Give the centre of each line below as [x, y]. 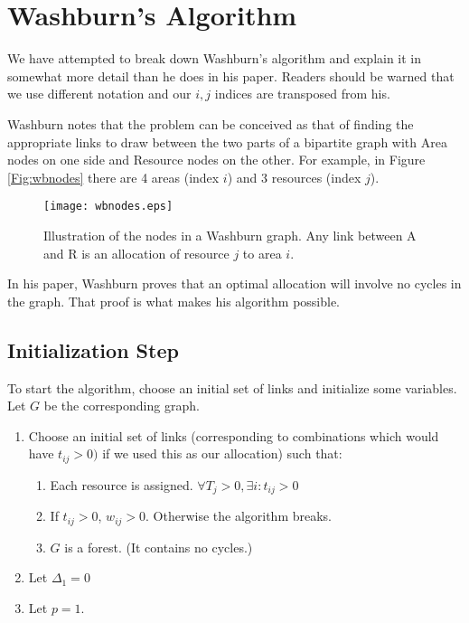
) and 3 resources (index [294, 177]
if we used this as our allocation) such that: [222, 453]
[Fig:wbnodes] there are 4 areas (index [113, 177]
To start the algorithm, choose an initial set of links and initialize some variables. [232, 387]
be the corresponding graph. [122, 406]
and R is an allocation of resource [136, 253]
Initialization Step [93, 349]
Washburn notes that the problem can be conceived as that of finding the [211, 123]
